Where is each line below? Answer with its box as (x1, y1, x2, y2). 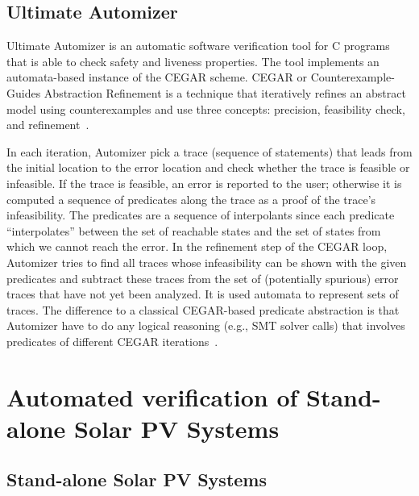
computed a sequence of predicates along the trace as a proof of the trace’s (6, 190, 376, 207)
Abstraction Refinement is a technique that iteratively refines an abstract (44, 84, 406, 101)
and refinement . (6, 116, 89, 133)
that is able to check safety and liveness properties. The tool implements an (6, 52, 380, 69)
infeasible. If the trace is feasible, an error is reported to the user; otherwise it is (6, 174, 402, 191)
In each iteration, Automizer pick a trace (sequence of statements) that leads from (6, 143, 413, 160)
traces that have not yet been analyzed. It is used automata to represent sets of (6, 286, 399, 302)
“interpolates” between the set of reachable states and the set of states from (6, 222, 381, 239)
